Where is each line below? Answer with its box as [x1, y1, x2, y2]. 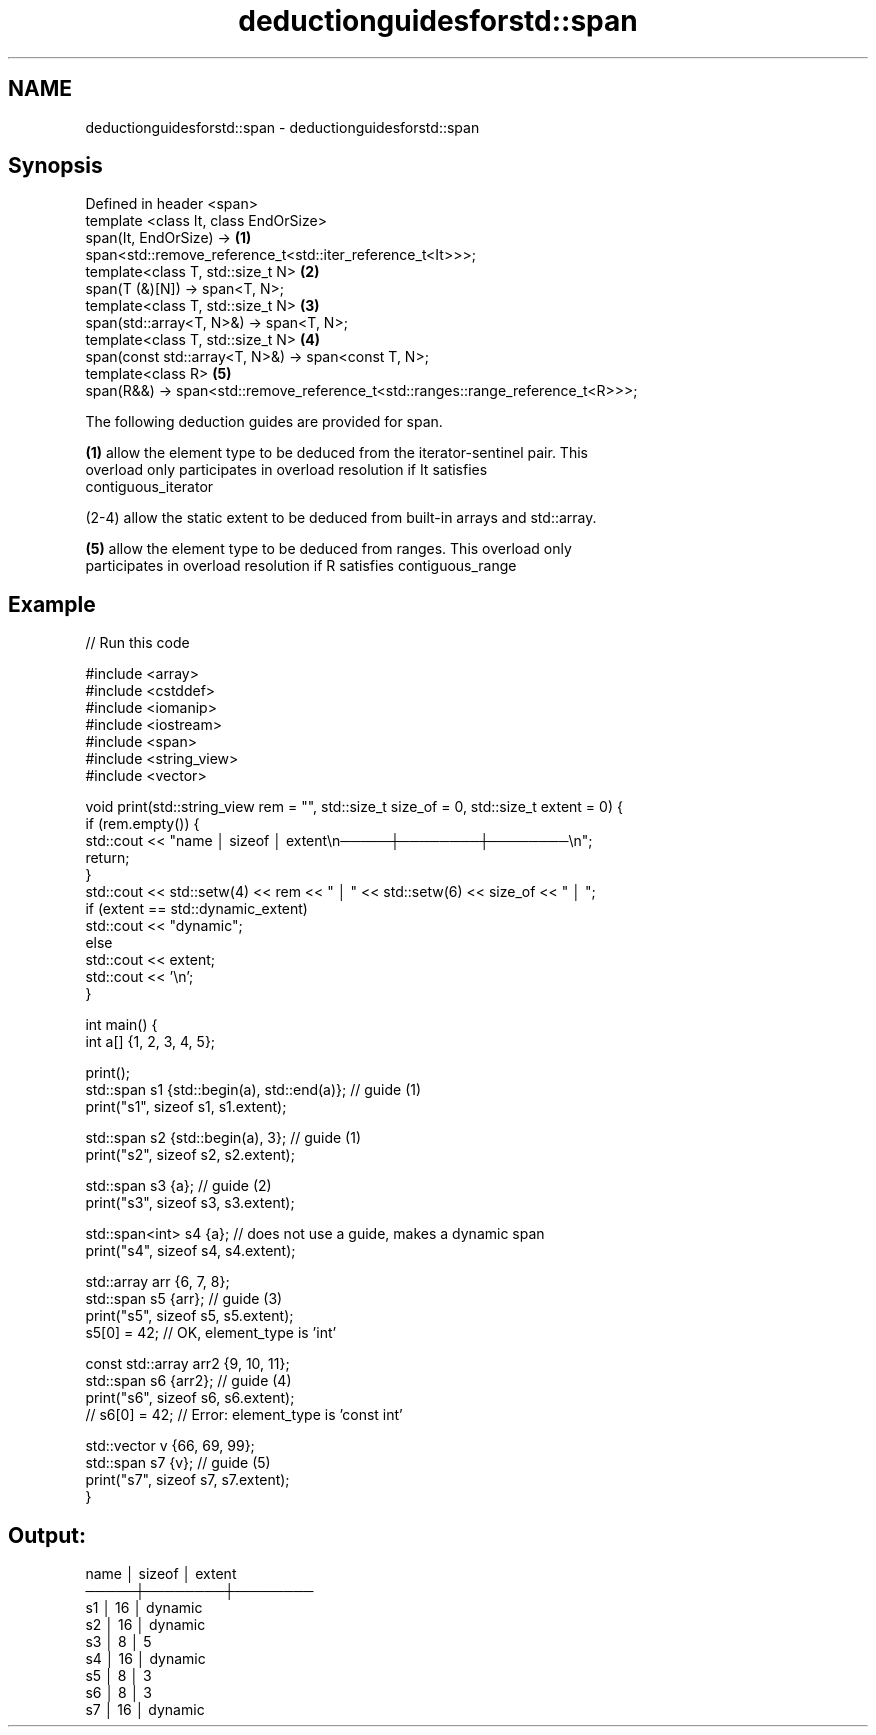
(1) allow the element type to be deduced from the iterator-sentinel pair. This [85, 444, 588, 462]
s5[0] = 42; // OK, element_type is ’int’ [85, 1324, 337, 1342]
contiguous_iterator [85, 478, 214, 496]
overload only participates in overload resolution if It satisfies [85, 461, 488, 479]
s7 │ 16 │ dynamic [85, 1701, 205, 1719]
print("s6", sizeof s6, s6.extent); [85, 1389, 295, 1407]
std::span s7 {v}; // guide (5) [85, 1454, 271, 1472]
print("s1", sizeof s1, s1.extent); [85, 1098, 287, 1116]
